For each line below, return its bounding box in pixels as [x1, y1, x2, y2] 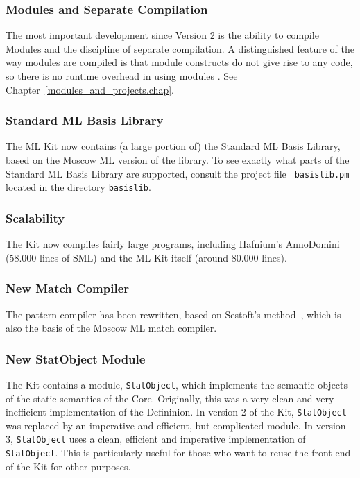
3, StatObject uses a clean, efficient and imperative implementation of [6, 432, 306, 446]
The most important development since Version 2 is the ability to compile [6, 28, 319, 42]
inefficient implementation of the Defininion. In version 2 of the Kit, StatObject [6, 404, 347, 419]
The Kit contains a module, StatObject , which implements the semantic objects [6, 377, 348, 391]
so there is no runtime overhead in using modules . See [6, 69, 238, 83]
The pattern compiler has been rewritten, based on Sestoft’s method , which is [6, 307, 341, 321]
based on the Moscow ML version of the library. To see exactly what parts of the [6, 153, 350, 167]
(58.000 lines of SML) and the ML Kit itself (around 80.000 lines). [6, 250, 287, 264]
